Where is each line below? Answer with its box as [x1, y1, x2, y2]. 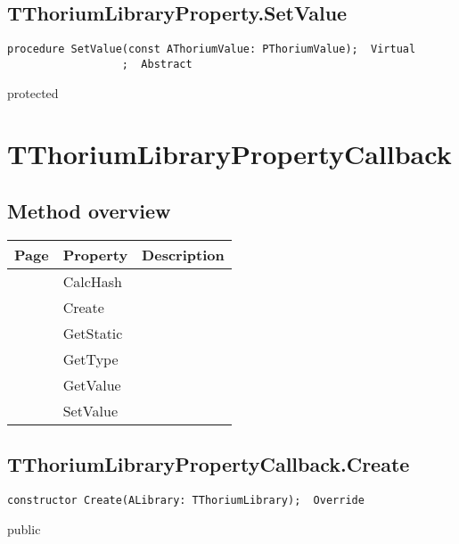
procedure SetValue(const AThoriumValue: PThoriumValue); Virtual [7, 43, 416, 56]
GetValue [62, 374, 121, 395]
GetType [62, 348, 119, 369]
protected [7, 83, 59, 102]
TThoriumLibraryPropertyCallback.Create [7, 450, 410, 478]
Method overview [7, 196, 171, 224]
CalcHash [62, 270, 122, 292]
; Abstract [121, 57, 193, 70]
